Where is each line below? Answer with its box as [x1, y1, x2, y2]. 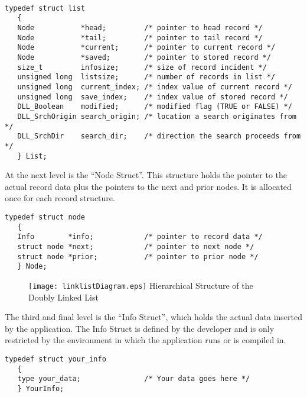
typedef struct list [5, 4, 86, 12]
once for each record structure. [5, 192, 115, 204]
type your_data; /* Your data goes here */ [17, 375, 250, 383]
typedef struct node [5, 212, 86, 221]
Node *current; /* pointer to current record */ [17, 43, 276, 52]
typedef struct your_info [5, 354, 106, 363]
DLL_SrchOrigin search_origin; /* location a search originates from [17, 112, 296, 121]
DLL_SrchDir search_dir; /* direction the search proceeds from [17, 132, 301, 141]
